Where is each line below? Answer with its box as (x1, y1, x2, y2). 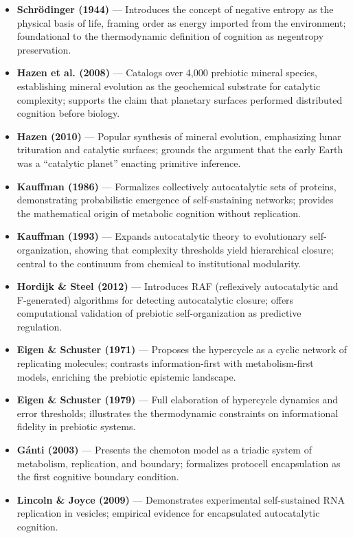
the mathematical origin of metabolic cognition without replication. (16, 205, 301, 220)
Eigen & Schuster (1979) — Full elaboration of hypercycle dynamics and (16, 392, 339, 407)
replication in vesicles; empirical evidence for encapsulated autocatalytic (16, 506, 320, 520)
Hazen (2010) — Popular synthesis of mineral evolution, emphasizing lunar (16, 128, 341, 143)
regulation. (16, 319, 62, 333)
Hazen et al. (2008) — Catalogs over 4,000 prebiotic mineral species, (16, 65, 317, 80)
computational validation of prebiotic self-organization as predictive (16, 306, 301, 320)
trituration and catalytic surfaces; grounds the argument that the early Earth (16, 142, 343, 157)
